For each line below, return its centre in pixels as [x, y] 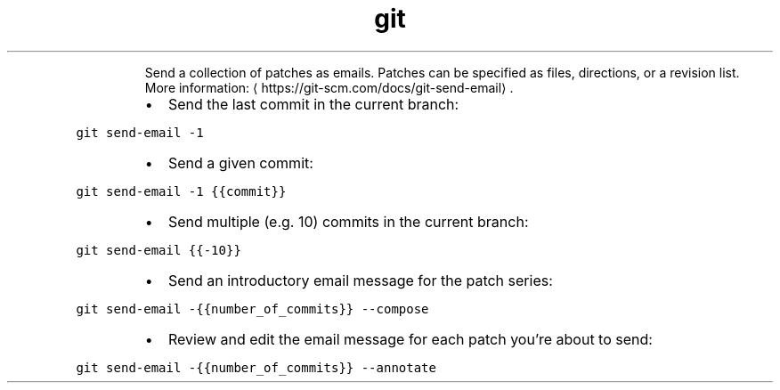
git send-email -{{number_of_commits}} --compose [252, 309]
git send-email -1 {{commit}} [181, 191]
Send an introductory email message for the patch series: [360, 280]
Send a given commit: [240, 162]
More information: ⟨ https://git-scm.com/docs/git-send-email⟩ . [329, 87]
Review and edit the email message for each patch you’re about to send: [410, 339]
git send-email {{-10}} [158, 250]
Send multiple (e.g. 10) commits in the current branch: [348, 221]
